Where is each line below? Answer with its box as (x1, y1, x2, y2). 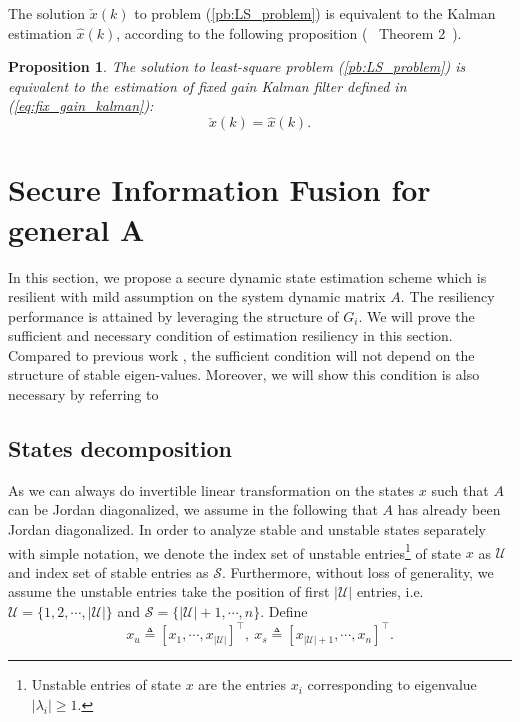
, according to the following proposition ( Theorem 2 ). (116, 22, 462, 43)
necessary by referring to (8, 384, 159, 405)
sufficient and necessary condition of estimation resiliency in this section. (8, 325, 453, 346)
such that (431, 479, 489, 500)
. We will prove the (358, 305, 475, 326)
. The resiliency (400, 286, 495, 307)
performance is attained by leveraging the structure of (8, 305, 339, 326)
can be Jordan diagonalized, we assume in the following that (8, 499, 378, 520)
